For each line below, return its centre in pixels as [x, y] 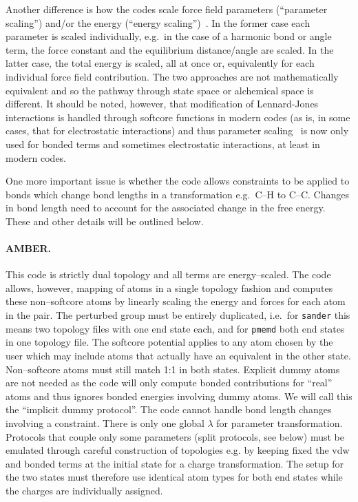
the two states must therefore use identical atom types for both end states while [174, 477]
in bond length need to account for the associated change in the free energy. [166, 208]
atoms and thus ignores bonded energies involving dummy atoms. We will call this [179, 396]
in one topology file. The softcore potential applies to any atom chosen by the [169, 342]
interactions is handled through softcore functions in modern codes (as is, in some [178, 117]
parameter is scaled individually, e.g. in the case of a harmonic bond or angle [169, 36]
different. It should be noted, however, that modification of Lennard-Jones [162, 104]
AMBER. [29, 248]
